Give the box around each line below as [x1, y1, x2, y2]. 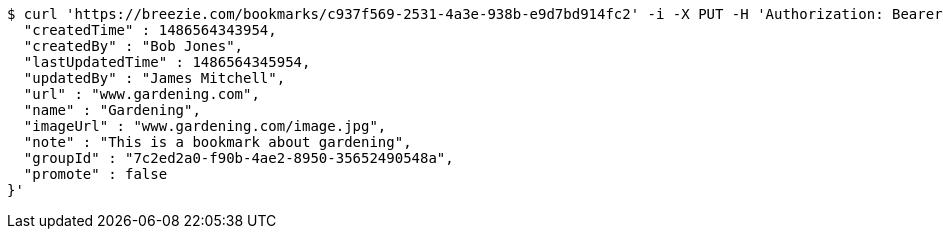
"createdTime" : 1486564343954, [23, 22, 277, 38]
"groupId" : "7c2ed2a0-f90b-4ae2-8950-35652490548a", [23, 150, 454, 166]
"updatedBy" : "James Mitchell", [23, 70, 286, 86]
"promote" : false [23, 166, 168, 182]
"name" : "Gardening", [23, 102, 201, 118]
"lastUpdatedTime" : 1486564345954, [23, 54, 311, 70]
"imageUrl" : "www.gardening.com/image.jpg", [23, 118, 387, 134]
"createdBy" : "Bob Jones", [23, 38, 244, 54]
